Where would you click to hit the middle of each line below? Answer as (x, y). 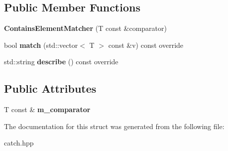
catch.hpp (19, 143)
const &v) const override (146, 45)
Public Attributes (50, 88)
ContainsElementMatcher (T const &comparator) (85, 28)
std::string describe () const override (61, 62)
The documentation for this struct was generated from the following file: (114, 126)
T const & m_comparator (47, 109)
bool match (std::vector (41, 45)
